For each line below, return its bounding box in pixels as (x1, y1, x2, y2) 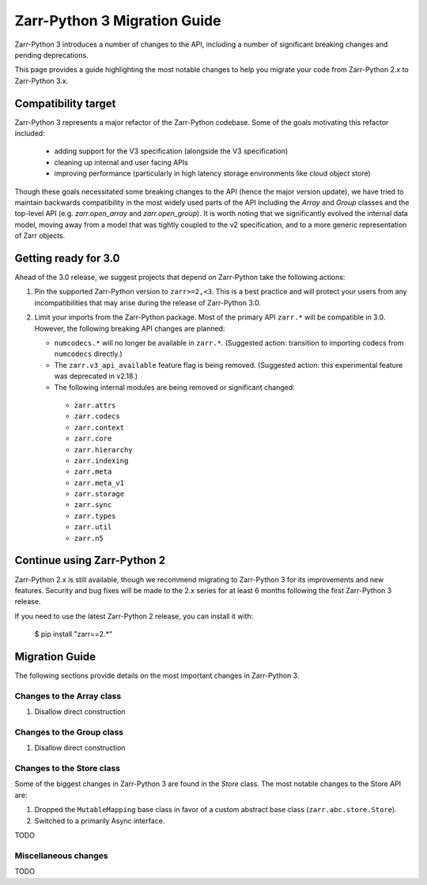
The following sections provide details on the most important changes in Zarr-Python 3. (14, 671, 300, 680)
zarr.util (74, 523, 112, 531)
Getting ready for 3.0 (14, 252, 120, 265)
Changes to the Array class (14, 690, 122, 702)
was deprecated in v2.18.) (54, 372, 138, 381)
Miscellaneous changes (14, 850, 108, 861)
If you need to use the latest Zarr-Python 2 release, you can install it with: (14, 611, 254, 621)
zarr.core (74, 434, 112, 443)
